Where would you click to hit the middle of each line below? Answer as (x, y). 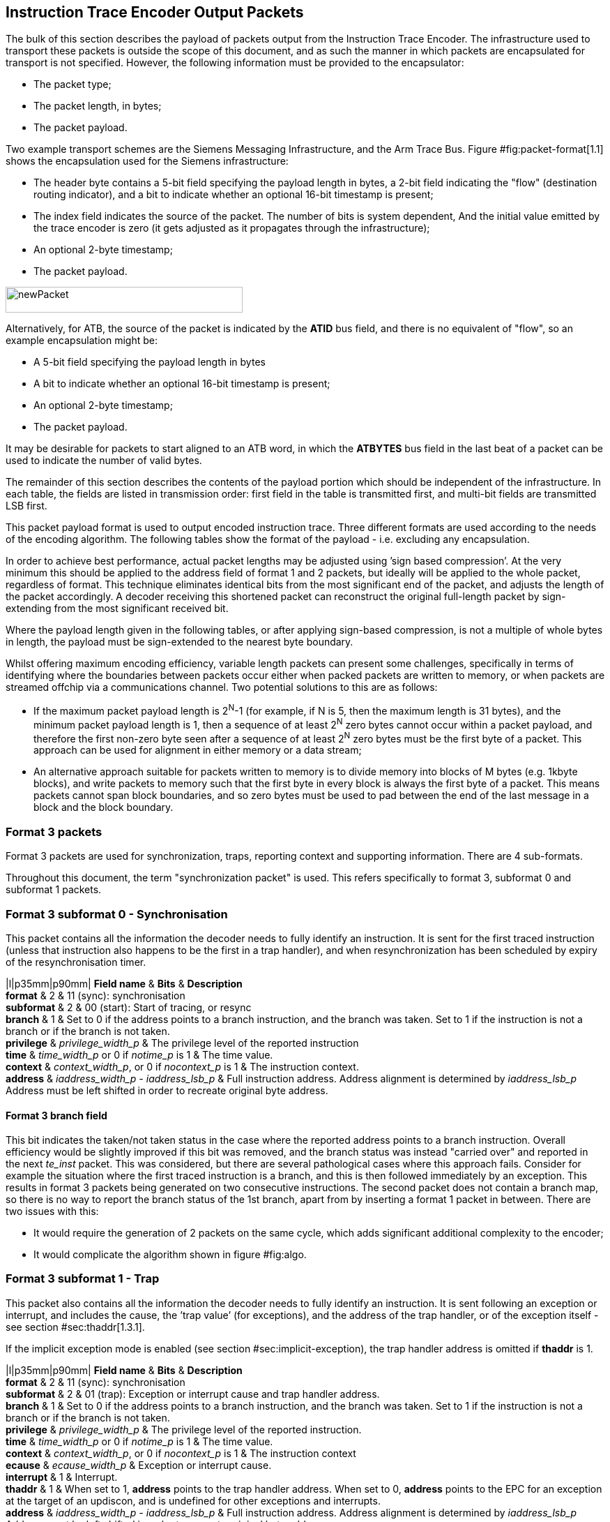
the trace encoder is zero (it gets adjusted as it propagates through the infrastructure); (232, 228)
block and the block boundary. (104, 807)
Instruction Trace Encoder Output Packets (155, 12)
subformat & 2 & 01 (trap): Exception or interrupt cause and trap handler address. (193, 1394)
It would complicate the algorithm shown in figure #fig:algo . (170, 1255)
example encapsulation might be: (82, 341)
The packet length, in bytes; (98, 106)
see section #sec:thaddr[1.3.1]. (75, 1327)
